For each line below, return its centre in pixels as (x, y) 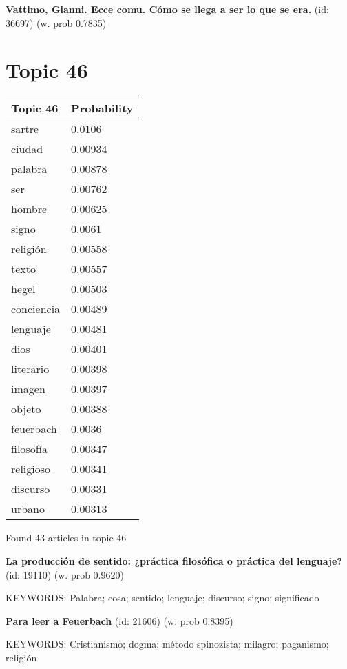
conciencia (36, 309)
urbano (28, 509)
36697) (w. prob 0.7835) (56, 22)
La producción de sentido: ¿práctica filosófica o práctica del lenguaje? (174, 560)
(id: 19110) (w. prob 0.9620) (65, 574)
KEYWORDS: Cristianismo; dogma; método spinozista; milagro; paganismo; (167, 644)
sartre (25, 129)
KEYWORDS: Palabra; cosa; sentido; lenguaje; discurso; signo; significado (162, 598)
